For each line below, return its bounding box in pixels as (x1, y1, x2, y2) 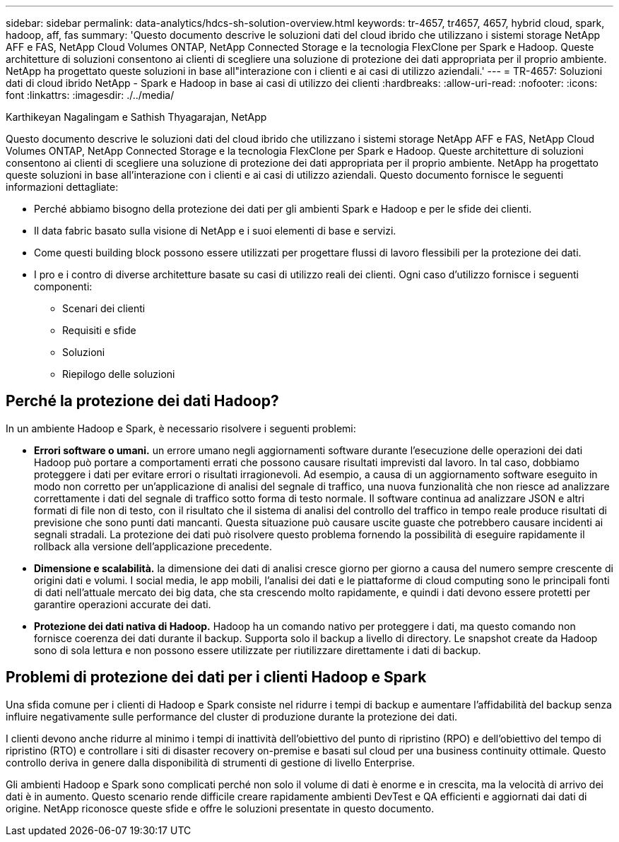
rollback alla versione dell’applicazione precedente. (34, 540, 273, 552)
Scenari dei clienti (62, 302, 146, 314)
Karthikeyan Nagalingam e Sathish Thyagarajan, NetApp (6, 111, 267, 123)
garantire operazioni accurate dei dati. (34, 598, 211, 610)
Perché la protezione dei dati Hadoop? (6, 392, 279, 410)
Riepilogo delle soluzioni (62, 368, 175, 380)
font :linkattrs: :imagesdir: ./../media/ (6, 89, 175, 101)
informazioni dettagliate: (6, 181, 119, 193)
